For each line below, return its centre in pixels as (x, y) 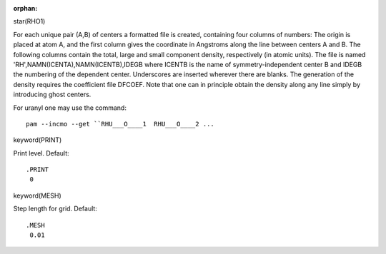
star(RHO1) (29, 21)
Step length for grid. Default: (55, 209)
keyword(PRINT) (38, 140)
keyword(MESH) (37, 195)
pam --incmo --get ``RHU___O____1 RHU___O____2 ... (120, 124)
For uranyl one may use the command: (70, 108)
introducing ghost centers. (52, 95)
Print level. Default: (41, 153)
